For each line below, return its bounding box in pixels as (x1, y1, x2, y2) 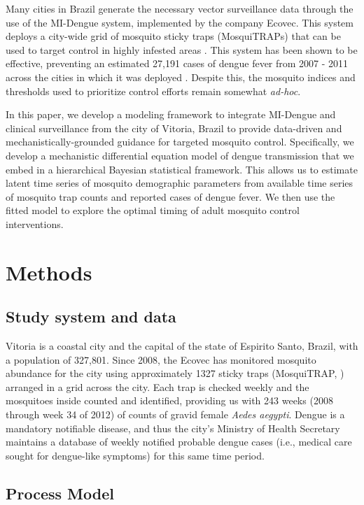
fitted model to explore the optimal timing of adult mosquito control (6, 203, 300, 218)
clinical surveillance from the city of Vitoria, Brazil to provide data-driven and (6, 120, 342, 135)
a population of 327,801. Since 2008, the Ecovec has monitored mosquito (6, 352, 316, 367)
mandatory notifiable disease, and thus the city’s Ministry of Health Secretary (6, 420, 340, 435)
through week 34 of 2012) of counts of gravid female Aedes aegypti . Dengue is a (6, 407, 345, 422)
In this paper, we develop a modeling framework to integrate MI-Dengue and (6, 107, 336, 122)
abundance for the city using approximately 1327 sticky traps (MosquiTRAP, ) (6, 366, 344, 380)
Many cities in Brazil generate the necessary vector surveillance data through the (6, 1, 353, 15)
